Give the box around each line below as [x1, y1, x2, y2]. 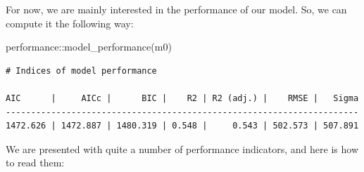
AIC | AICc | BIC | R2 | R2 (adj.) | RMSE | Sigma [6, 93, 359, 103]
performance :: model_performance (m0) [6, 39, 172, 54]
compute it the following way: [6, 15, 134, 30]
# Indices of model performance [6, 65, 157, 76]
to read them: [6, 155, 65, 170]
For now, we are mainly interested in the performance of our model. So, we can [6, 2, 347, 16]
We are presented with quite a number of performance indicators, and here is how [6, 141, 359, 156]
